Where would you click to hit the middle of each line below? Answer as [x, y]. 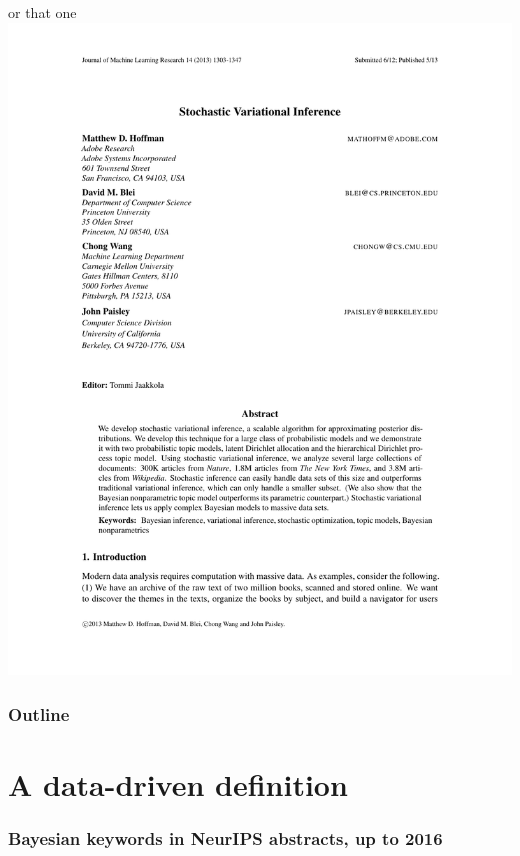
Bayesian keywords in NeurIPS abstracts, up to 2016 [225, 837]
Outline [39, 713]
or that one [42, 12]
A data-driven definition [178, 783]
